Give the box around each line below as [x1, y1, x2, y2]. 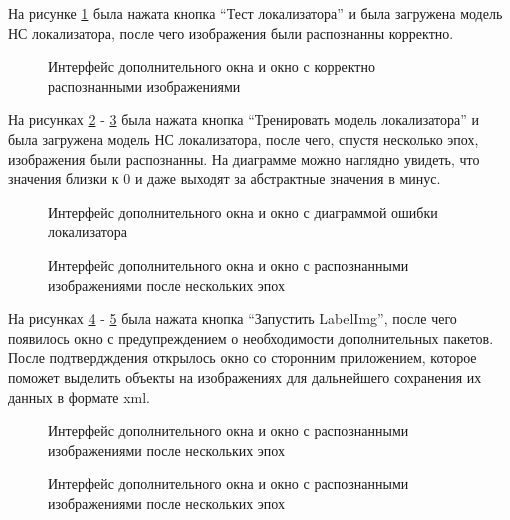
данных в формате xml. [8, 386, 150, 407]
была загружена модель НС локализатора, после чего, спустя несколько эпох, [8, 128, 479, 149]
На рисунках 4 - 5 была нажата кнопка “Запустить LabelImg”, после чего [8, 308, 457, 329]
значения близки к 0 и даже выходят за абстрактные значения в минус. [8, 168, 441, 189]
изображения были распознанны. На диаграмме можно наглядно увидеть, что [8, 148, 480, 169]
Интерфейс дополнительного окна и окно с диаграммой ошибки [48, 201, 438, 222]
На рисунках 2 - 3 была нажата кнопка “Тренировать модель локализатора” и [8, 109, 479, 130]
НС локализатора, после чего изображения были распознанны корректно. [8, 22, 454, 43]
